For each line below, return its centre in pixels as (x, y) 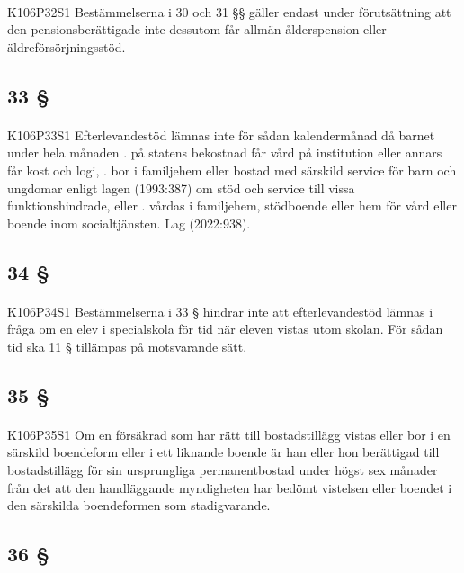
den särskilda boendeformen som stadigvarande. (139, 505)
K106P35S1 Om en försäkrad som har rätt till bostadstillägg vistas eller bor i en (229, 434)
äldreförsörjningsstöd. (67, 46)
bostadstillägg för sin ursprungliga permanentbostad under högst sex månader (223, 470)
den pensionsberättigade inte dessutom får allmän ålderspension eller (197, 29)
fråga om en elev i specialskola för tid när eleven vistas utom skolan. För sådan (225, 329)
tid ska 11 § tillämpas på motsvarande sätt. (127, 346)
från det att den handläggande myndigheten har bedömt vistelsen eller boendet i (230, 487)
